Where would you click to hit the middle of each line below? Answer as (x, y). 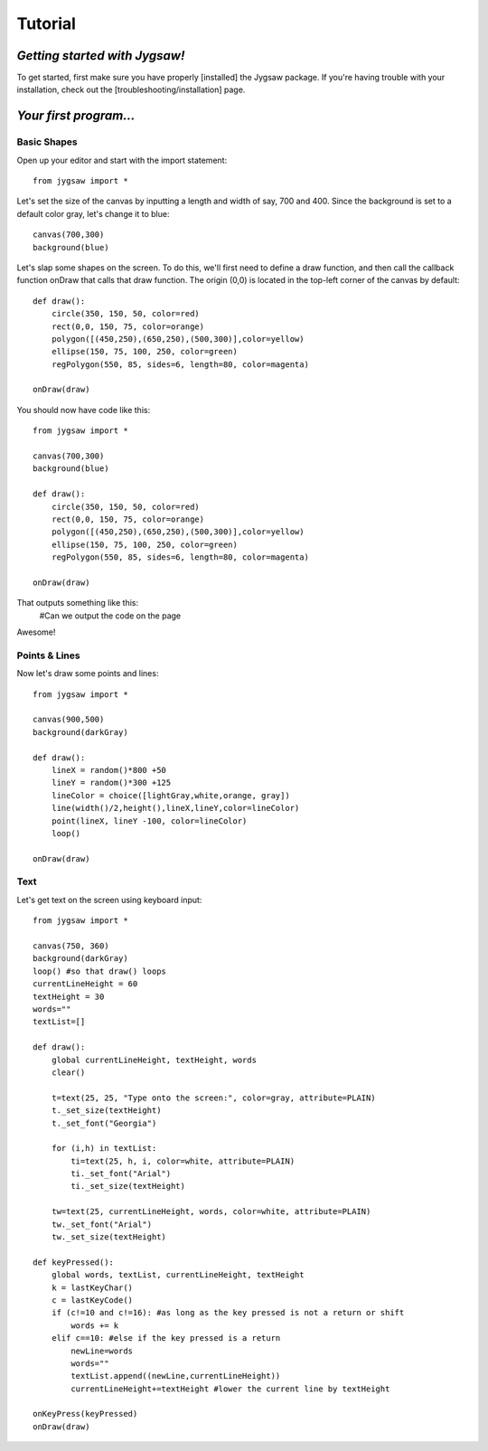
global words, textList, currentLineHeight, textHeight (178, 1275)
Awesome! (36, 632)
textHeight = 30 (69, 996)
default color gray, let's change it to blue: (93, 213)
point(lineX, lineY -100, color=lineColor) (149, 821)
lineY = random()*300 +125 (111, 783)
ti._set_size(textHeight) (128, 1186)
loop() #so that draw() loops (100, 971)
